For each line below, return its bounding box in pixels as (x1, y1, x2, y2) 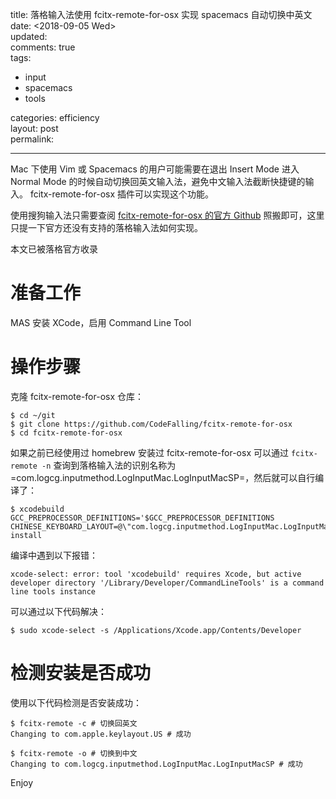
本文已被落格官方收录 (10, 243, 98, 255)
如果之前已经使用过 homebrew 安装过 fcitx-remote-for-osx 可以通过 (10, 446, 289, 458)
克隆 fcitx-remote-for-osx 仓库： (10, 390, 145, 402)
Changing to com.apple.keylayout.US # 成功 (10, 729, 192, 739)
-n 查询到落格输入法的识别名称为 (41, 459, 177, 471)
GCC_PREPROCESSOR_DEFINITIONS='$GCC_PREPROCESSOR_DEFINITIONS (10, 513, 275, 523)
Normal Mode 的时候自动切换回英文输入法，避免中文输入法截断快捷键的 (10, 176, 306, 187)
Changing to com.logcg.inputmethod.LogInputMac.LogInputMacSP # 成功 (10, 759, 303, 769)
